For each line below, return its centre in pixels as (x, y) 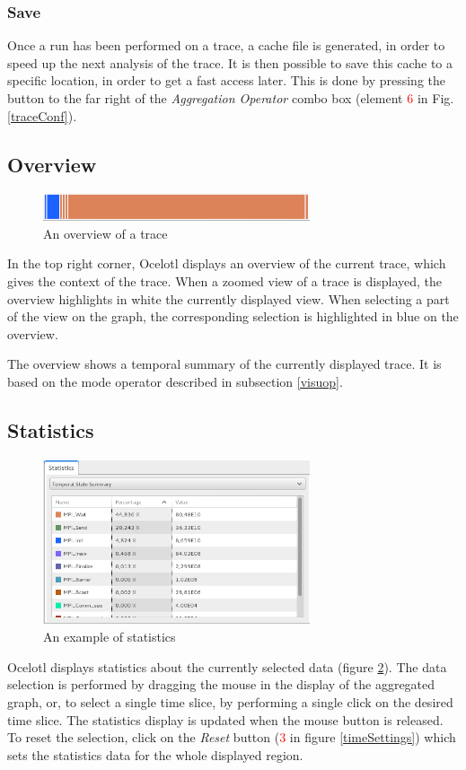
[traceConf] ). (42, 115)
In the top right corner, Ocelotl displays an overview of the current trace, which (227, 263)
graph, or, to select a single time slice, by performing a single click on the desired (230, 702)
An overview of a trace (106, 233)
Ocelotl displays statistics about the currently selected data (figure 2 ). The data (227, 666)
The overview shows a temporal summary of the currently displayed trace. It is (224, 364)
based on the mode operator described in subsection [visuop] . (175, 381)
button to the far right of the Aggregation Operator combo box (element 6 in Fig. (231, 98)
